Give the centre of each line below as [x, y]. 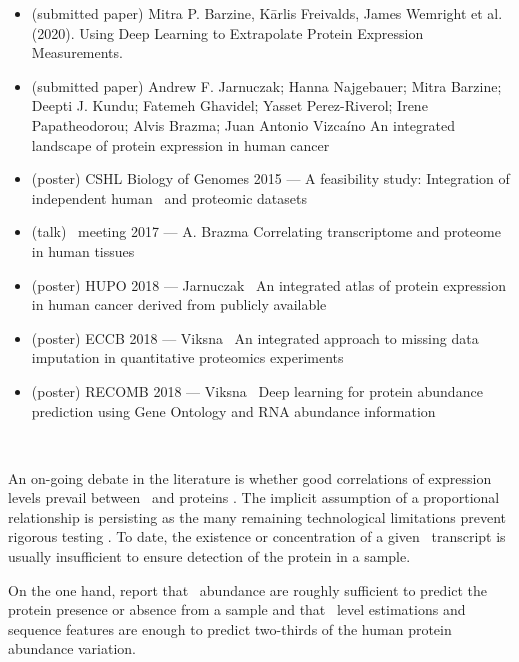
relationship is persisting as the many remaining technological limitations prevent [257, 516]
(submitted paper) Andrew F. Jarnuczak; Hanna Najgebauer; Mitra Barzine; [266, 85]
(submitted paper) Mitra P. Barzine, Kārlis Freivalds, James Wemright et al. [267, 13]
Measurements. [77, 52]
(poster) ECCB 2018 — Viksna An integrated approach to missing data [255, 337]
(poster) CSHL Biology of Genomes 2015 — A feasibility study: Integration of [270, 178]
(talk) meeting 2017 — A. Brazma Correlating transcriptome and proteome [266, 231]
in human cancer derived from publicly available [179, 304]
